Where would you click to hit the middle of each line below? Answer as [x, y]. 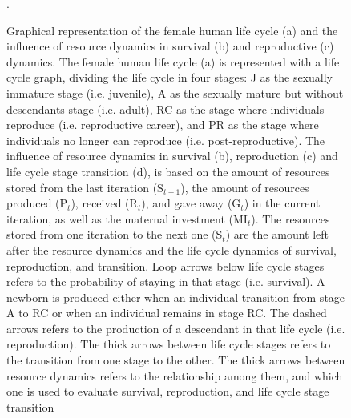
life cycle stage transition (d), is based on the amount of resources [168, 171]
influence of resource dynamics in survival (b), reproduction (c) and [172, 156]
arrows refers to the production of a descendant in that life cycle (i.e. [176, 328]
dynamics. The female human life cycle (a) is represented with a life [173, 61]
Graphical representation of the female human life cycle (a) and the [172, 30]
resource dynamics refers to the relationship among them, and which [175, 375]
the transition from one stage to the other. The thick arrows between [176, 360]
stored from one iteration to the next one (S [115, 234]
